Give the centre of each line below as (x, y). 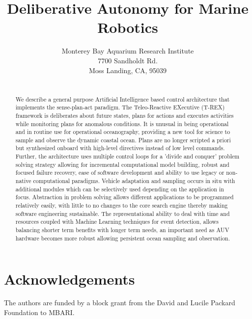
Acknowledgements (70, 279)
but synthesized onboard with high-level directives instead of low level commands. (120, 148)
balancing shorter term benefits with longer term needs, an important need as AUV (122, 230)
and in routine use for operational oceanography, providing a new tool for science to (123, 132)
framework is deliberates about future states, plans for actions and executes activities (125, 115)
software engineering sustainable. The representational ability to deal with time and (123, 213)
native (23, 181)
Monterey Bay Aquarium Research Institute (128, 51)
